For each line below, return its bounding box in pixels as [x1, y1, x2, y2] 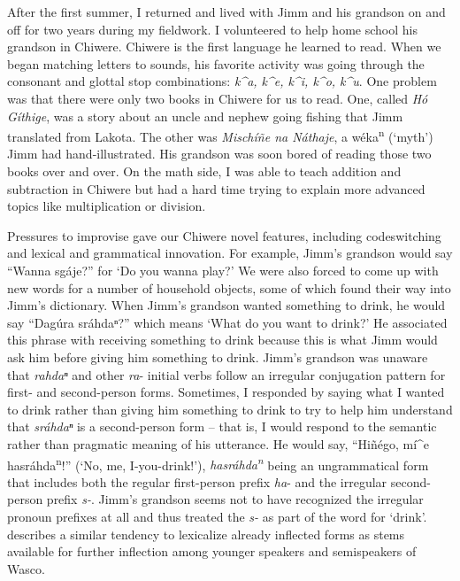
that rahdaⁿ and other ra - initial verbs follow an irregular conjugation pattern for [7, 365, 446, 383]
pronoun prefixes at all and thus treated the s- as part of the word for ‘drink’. [7, 507, 427, 525]
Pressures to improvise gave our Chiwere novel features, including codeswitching [7, 226, 441, 244]
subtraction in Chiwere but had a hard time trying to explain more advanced [7, 179, 425, 198]
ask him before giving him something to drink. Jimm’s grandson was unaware [7, 347, 428, 366]
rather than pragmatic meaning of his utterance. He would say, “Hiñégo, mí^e [7, 434, 430, 453]
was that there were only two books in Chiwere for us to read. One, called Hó [7, 89, 428, 107]
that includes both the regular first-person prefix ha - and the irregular [7, 472, 387, 491]
